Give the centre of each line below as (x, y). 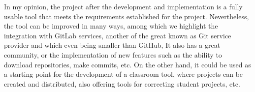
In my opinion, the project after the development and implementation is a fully (123, 6)
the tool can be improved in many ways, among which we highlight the (111, 26)
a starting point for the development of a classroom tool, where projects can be (124, 74)
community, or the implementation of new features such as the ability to (113, 54)
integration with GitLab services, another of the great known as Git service (118, 35)
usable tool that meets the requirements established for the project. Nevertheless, (127, 16)
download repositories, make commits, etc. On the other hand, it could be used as (127, 64)
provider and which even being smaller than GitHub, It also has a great (112, 45)
